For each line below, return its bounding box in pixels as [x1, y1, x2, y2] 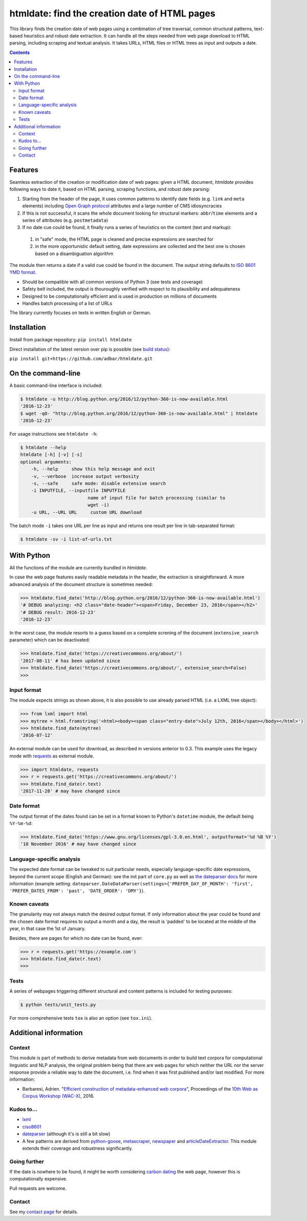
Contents [9, 49, 30, 55]
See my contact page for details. [9, 1209, 78, 1215]
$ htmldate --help [20, 444, 67, 451]
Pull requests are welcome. [9, 1185, 67, 1191]
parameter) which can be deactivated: [9, 637, 90, 643]
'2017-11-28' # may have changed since [20, 788, 120, 794]
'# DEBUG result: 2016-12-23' [20, 609, 96, 615]
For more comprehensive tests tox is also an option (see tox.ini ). [9, 1015, 152, 1021]
